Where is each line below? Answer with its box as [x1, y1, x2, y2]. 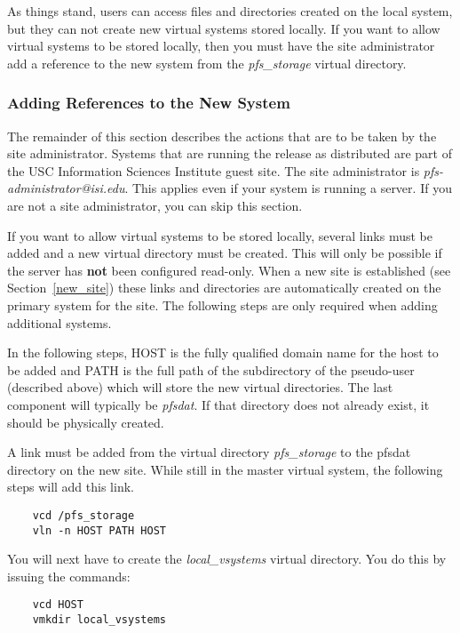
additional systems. [7, 313, 112, 332]
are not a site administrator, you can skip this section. [7, 196, 303, 214]
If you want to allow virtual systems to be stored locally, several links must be [7, 226, 432, 244]
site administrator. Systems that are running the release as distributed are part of [7, 144, 452, 163]
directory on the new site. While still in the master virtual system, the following [7, 460, 443, 478]
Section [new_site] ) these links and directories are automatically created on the [7, 278, 441, 297]
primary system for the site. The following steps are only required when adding [7, 295, 438, 314]
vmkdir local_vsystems [32, 613, 166, 627]
